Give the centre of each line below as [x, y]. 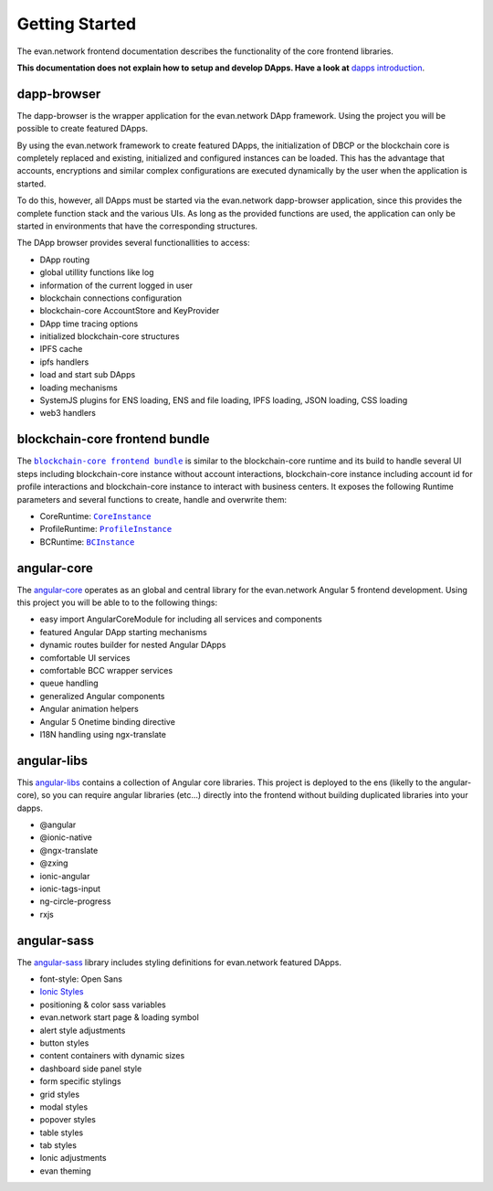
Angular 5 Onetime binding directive [107, 721]
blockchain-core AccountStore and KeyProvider [130, 311]
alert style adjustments [83, 1030]
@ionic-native [66, 837]
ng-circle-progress [75, 901]
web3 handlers [68, 413]
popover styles [68, 1120]
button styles [64, 1043]
